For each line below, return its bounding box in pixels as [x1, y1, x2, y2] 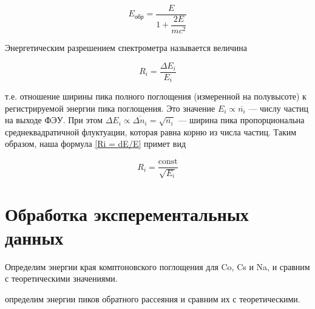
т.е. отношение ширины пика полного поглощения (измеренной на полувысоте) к [5, 90, 307, 103]
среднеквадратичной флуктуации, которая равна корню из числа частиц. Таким [5, 125, 297, 138]
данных [5, 225, 64, 250]
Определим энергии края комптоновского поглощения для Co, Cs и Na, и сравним [5, 260, 310, 273]
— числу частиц [248, 101, 309, 114]
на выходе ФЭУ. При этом [5, 114, 103, 126]
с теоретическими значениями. [5, 272, 118, 285]
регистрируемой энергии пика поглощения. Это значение [5, 101, 215, 114]
